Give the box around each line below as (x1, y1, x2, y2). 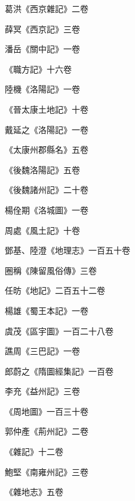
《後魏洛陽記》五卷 (5, 163, 80, 176)
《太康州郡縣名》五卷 (5, 143, 88, 156)
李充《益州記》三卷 (5, 385, 80, 397)
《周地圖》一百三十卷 (5, 405, 88, 417)
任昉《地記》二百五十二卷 (5, 284, 105, 297)
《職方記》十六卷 (5, 62, 72, 75)
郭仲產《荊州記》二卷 (5, 425, 88, 437)
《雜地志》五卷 (5, 485, 63, 498)
